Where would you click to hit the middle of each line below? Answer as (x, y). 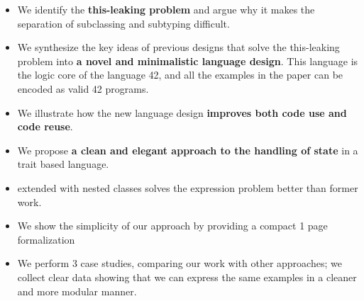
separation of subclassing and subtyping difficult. (123, 23)
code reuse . (45, 126)
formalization (46, 239)
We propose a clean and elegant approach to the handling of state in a (188, 150)
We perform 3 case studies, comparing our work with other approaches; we (180, 263)
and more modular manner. (77, 291)
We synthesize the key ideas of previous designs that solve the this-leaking (178, 47)
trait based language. (63, 164)
